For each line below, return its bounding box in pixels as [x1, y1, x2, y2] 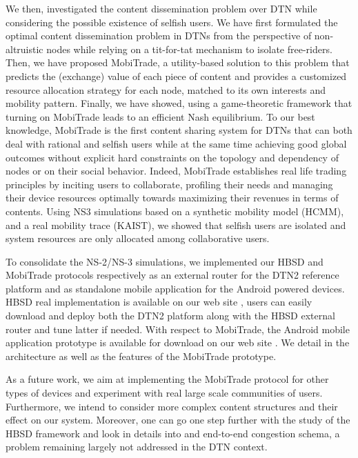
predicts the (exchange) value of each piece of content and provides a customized [6, 68, 347, 83]
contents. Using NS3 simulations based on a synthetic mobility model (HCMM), [6, 203, 344, 218]
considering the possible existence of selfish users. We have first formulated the [6, 14, 338, 29]
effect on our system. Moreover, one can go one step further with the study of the [6, 412, 350, 427]
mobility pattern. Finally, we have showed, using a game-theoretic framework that [6, 96, 352, 110]
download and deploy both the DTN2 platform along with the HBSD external [6, 308, 335, 323]
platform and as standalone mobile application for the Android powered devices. [6, 281, 345, 295]
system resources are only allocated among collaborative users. [6, 231, 270, 246]
